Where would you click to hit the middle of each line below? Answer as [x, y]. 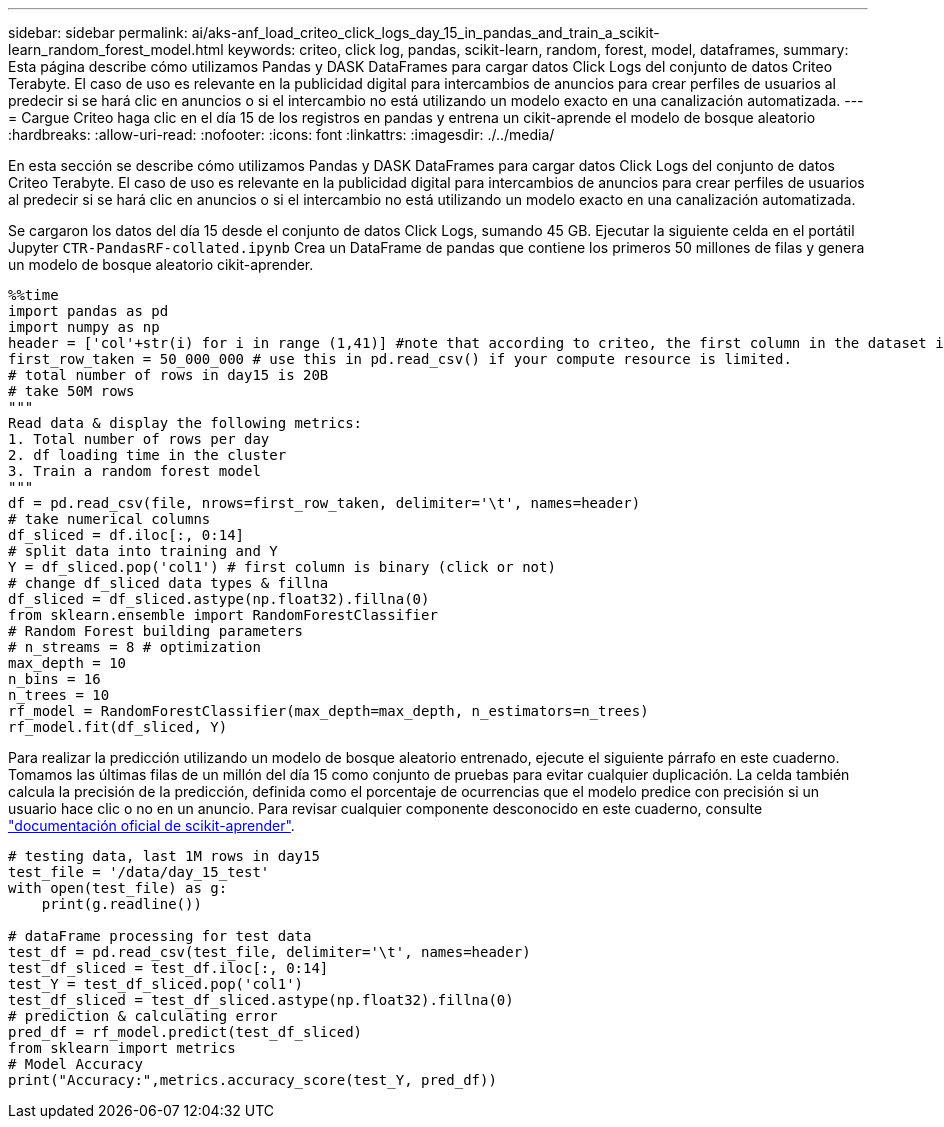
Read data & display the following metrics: [185, 423]
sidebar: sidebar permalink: [98, 32]
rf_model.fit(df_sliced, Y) [118, 727]
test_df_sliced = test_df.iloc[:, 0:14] [168, 968]
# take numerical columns [109, 519]
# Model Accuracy [75, 1064]
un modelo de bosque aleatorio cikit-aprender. [161, 264]
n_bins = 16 [54, 679]
